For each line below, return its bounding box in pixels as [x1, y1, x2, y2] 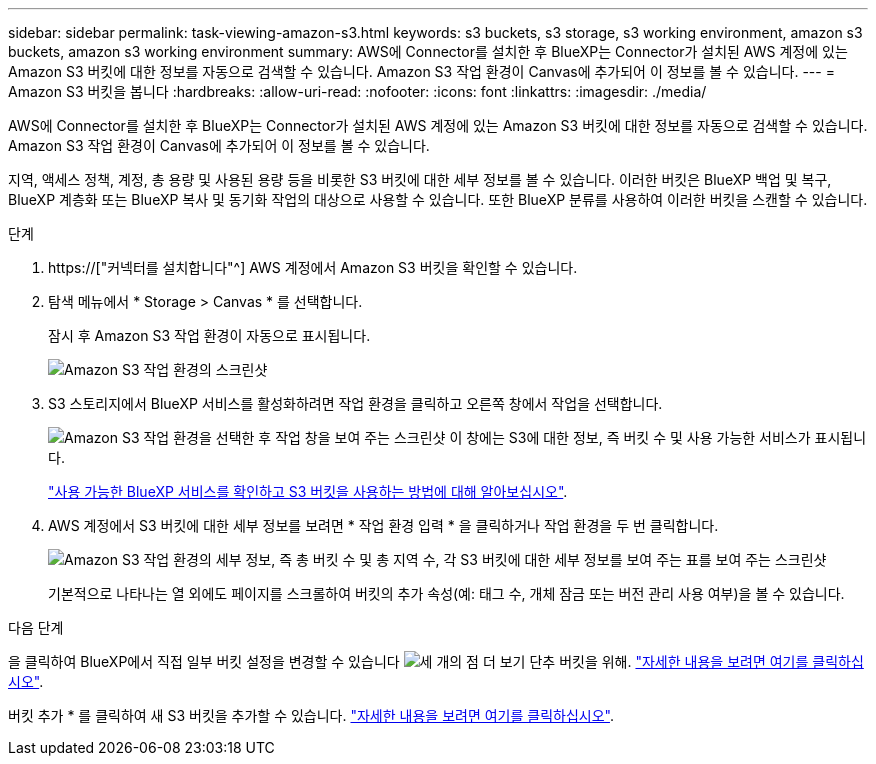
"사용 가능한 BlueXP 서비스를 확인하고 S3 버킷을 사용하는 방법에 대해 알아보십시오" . [48, 483, 568, 500]
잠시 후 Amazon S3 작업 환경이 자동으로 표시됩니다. [48, 327, 371, 344]
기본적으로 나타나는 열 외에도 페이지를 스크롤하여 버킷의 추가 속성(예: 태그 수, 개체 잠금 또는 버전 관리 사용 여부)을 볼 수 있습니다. [48, 585, 845, 602]
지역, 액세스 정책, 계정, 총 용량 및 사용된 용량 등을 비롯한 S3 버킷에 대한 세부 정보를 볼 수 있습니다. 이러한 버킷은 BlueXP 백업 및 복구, [8, 171, 832, 188]
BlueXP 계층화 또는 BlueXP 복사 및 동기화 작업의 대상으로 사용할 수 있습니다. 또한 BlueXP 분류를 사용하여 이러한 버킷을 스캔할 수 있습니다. [8, 191, 868, 208]
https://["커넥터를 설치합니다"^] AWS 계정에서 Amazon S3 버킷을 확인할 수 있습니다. [48, 259, 578, 276]
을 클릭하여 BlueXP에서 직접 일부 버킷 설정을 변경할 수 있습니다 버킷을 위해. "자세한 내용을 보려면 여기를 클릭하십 [8, 653, 864, 670]
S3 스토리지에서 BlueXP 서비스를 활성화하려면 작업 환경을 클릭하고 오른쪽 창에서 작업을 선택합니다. [48, 395, 663, 412]
